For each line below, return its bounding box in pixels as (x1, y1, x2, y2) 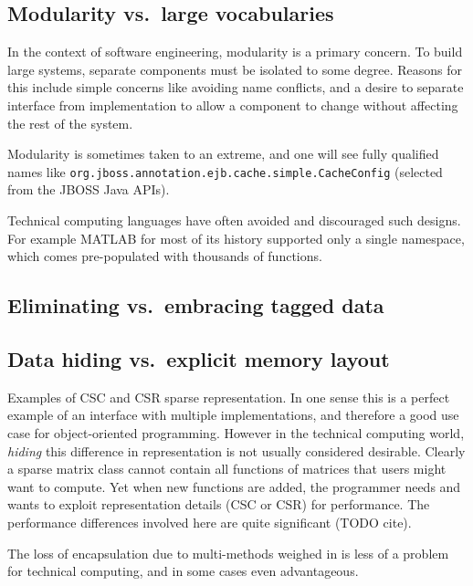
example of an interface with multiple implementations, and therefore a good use (7, 405, 459, 424)
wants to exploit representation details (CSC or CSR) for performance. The (7, 495, 430, 514)
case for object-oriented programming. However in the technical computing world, (7, 423, 465, 442)
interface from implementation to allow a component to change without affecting (7, 95, 458, 114)
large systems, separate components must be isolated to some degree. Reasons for (7, 59, 463, 78)
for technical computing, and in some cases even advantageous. (7, 561, 359, 581)
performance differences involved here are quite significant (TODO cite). (7, 512, 412, 531)
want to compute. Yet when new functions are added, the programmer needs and (7, 476, 461, 496)
